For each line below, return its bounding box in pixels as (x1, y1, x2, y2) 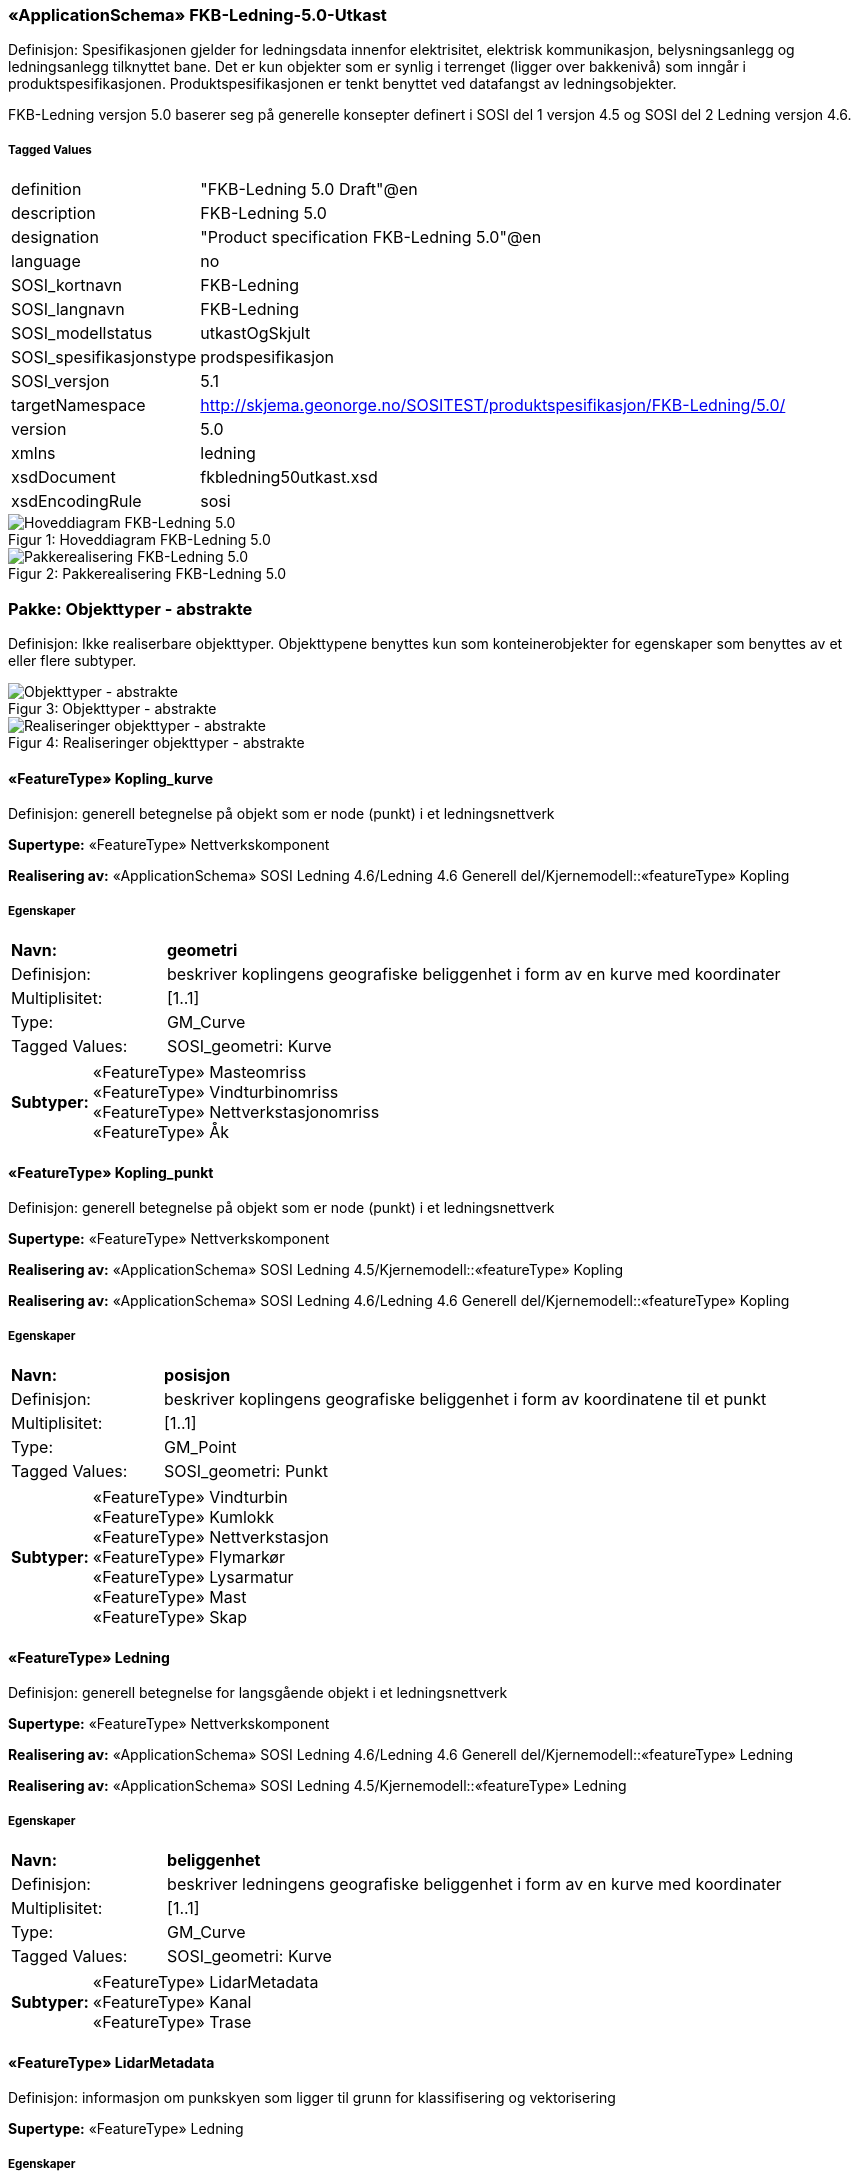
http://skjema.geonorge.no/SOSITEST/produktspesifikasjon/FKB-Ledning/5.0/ (200, 395, 786, 416)
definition (11, 179, 82, 200)
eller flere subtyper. (8, 651, 137, 669)
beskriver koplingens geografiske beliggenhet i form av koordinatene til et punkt (164, 1388, 767, 1409)
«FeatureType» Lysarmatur (92, 1566, 294, 1587)
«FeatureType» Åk (92, 1121, 230, 1142)
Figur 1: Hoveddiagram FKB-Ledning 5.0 (8, 531, 271, 549)
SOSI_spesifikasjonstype (11, 347, 197, 368)
